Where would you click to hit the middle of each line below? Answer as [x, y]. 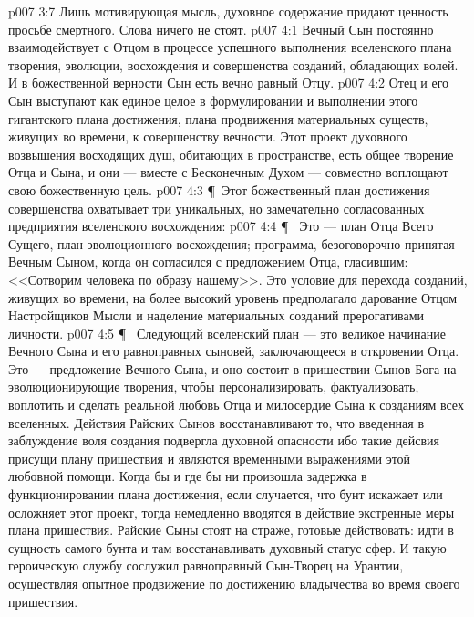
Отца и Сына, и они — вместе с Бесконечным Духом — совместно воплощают [228, 172]
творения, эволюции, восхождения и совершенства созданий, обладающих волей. [233, 64]
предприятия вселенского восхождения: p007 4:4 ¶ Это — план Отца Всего [221, 226]
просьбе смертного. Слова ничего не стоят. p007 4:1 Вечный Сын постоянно [221, 29]
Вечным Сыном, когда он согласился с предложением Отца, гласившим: [208, 261]
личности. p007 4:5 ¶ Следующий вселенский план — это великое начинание [227, 333]
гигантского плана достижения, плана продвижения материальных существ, [218, 118]
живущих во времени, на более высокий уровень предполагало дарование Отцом [233, 297]
